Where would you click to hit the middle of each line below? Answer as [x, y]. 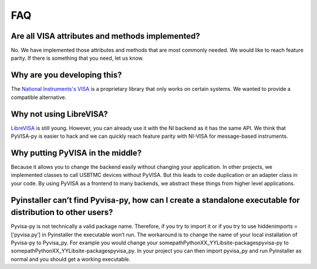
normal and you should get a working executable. [71, 259]
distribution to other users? [62, 212]
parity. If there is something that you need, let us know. [77, 58]
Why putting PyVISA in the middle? [76, 153]
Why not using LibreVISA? [59, 114]
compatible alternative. [39, 97]
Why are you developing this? [66, 75]
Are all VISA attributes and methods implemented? [105, 36]
